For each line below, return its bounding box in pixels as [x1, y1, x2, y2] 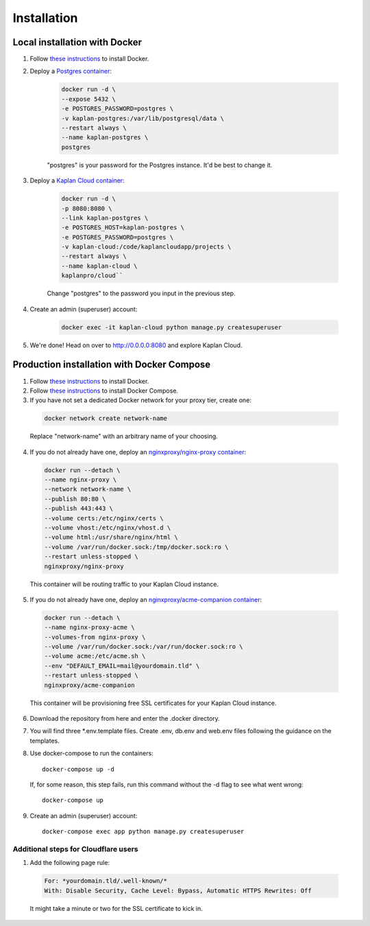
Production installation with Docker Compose [12, 359, 211, 371]
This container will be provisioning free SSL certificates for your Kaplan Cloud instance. [29, 699, 277, 707]
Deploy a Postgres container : [29, 67, 112, 76]
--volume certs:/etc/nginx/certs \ [44, 514, 164, 522]
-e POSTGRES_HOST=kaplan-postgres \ [61, 224, 185, 231]
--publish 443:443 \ [44, 505, 113, 513]
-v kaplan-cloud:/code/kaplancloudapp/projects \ [61, 243, 232, 251]
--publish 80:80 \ [44, 495, 106, 502]
